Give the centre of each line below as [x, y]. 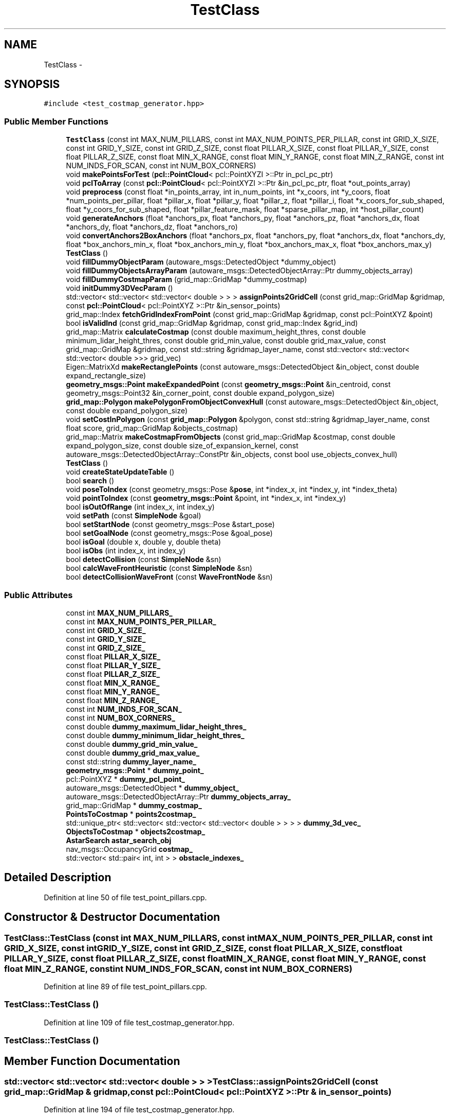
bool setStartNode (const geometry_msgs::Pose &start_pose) [170, 525]
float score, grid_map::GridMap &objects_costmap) [152, 428]
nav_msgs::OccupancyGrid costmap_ [129, 849]
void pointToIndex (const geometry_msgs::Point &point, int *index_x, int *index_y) [206, 498]
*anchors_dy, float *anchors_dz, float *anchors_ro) [152, 227]
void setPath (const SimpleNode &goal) [134, 516]
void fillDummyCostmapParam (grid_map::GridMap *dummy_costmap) [186, 279]
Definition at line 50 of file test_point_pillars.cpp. [125, 897]
